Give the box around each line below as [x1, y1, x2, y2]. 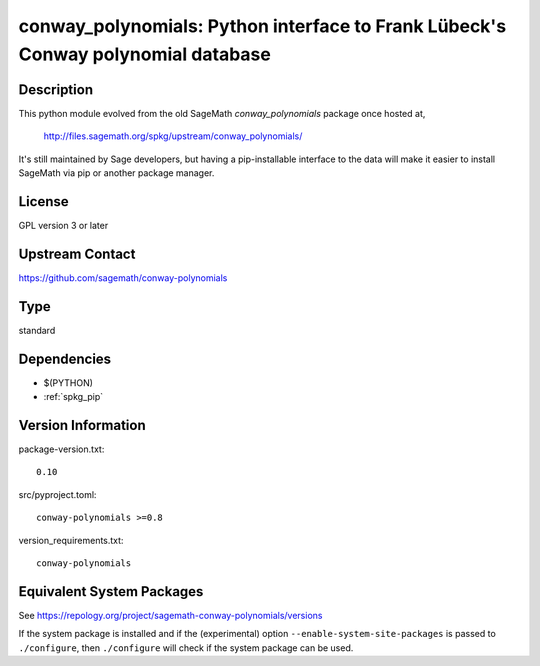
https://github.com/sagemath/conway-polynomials [18, 271, 228, 284]
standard [18, 324, 56, 336]
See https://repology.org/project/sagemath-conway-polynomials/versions [18, 609, 323, 621]
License [18, 193, 69, 210]
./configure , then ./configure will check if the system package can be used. [18, 641, 354, 654]
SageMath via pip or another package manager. [18, 167, 215, 179]
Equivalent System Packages [18, 583, 204, 600]
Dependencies [18, 350, 112, 367]
